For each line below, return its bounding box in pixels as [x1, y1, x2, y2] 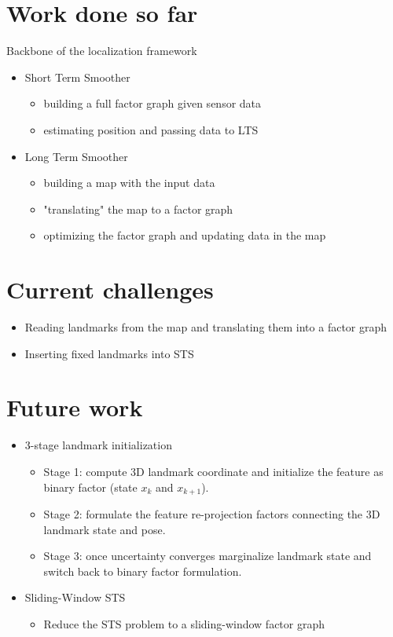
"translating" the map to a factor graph [43, 200, 233, 217]
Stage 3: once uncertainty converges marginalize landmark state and [43, 547, 372, 564]
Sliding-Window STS [24, 589, 126, 606]
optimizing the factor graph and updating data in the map [43, 227, 326, 243]
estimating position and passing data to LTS [43, 121, 259, 137]
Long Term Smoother [24, 148, 128, 164]
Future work [6, 391, 143, 423]
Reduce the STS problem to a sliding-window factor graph [43, 615, 325, 632]
